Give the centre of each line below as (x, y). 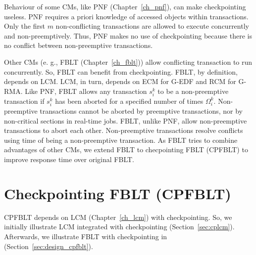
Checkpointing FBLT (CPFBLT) (118, 193)
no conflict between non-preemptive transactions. (78, 45)
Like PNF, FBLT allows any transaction (86, 91)
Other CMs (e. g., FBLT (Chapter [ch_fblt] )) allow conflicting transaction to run (128, 62)
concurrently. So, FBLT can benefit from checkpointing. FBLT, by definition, (121, 71)
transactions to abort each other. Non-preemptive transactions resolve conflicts (124, 130)
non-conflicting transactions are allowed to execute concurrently (152, 26)
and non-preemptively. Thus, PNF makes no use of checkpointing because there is (128, 35)
